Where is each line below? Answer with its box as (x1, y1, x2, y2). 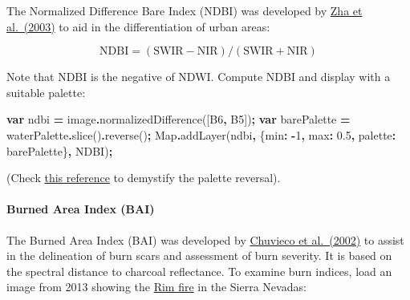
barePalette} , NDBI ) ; (6, 142, 113, 159)
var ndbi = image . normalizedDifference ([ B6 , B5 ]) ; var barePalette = (6, 111, 351, 128)
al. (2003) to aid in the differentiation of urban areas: (6, 18, 270, 34)
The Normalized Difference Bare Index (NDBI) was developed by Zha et (6, 2, 363, 18)
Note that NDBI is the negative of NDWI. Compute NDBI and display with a (6, 68, 391, 85)
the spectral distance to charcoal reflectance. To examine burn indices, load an (6, 262, 392, 279)
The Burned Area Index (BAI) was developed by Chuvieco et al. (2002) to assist (6, 231, 404, 248)
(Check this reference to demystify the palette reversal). (6, 169, 281, 186)
